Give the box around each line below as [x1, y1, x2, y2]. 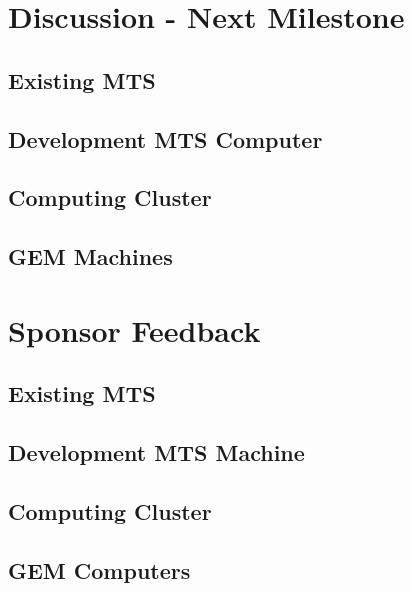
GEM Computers [8, 554, 191, 585]
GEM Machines [8, 241, 173, 272]
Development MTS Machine [8, 437, 305, 468]
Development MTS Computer [8, 123, 323, 154]
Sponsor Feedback [8, 309, 261, 350]
